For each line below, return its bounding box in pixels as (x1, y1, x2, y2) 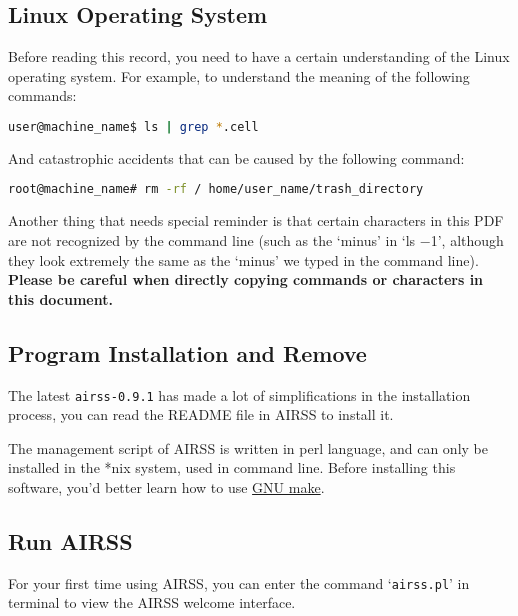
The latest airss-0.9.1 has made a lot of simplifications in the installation (8, 384, 471, 405)
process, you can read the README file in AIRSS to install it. (8, 404, 394, 425)
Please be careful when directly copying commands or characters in (8, 269, 484, 290)
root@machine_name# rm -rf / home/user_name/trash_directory (8, 182, 424, 197)
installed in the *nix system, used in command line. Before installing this (8, 457, 456, 478)
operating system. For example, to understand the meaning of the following (8, 65, 470, 86)
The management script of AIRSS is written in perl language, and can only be (8, 437, 488, 458)
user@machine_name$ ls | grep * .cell (8, 119, 259, 134)
